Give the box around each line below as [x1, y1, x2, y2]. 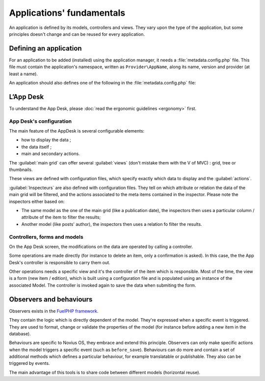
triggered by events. [9, 360, 50, 366]
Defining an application [9, 44, 82, 53]
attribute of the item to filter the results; [21, 214, 101, 220]
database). [9, 330, 31, 336]
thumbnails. [9, 167, 33, 173]
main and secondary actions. [21, 151, 80, 157]
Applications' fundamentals [9, 7, 125, 18]
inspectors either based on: [9, 198, 65, 204]
